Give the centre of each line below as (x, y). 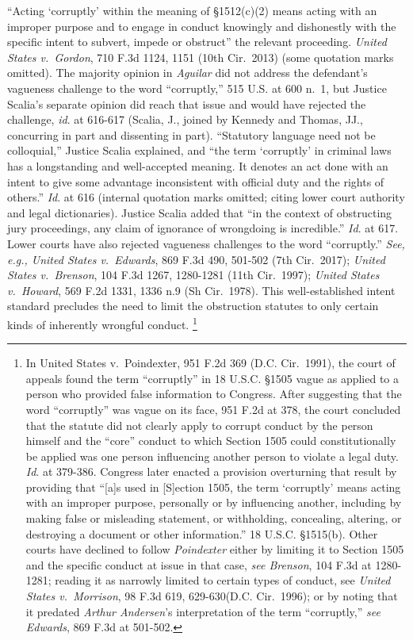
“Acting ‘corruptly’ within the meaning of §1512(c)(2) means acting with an (192, 10)
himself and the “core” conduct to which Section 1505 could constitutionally (211, 441)
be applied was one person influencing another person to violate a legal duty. (212, 456)
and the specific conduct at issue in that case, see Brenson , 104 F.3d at (199, 564)
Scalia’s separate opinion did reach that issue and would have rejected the (187, 103)
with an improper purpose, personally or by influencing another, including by (214, 502)
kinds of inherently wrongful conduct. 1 (102, 323)
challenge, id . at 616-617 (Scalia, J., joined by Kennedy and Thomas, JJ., (185, 119)
